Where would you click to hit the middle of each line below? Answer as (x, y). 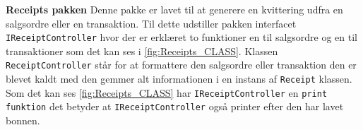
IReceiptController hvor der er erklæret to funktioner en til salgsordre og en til (181, 37)
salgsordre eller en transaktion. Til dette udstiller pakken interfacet (151, 23)
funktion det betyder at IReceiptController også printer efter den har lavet (175, 106)
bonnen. (23, 120)
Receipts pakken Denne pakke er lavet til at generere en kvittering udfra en (174, 9)
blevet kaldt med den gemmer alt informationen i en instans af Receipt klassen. (179, 79)
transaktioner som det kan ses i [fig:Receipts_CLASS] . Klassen (142, 51)
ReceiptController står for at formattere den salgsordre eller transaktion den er (181, 65)
